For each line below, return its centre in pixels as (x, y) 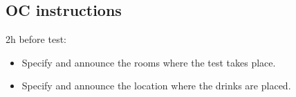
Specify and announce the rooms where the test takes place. (149, 62)
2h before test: (36, 39)
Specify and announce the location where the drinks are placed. (156, 86)
